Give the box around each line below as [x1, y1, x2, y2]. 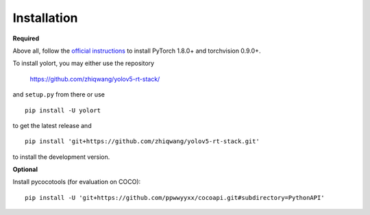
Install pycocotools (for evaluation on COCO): [12, 178, 141, 186]
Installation [12, 10, 78, 25]
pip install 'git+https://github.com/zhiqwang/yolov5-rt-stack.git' [25, 138, 260, 145]
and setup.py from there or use [12, 90, 106, 99]
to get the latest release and [12, 121, 92, 129]
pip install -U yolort [25, 106, 101, 114]
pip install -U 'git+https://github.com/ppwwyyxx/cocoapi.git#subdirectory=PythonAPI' [25, 194, 325, 201]
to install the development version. [12, 153, 110, 161]
